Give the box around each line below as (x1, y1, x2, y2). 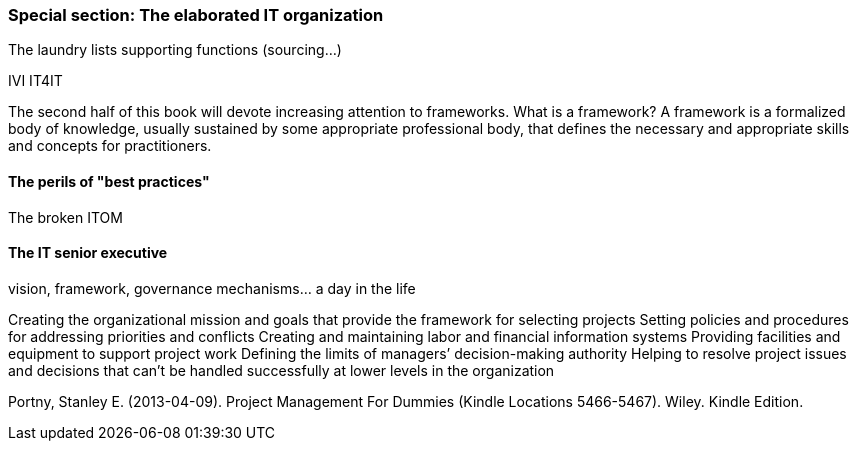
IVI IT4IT (8, 72, 63, 90)
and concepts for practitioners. (8, 137, 212, 155)
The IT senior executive (8, 244, 168, 262)
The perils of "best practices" (8, 172, 210, 190)
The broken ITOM (8, 208, 123, 226)
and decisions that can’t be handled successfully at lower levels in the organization (8, 361, 555, 379)
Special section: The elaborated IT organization (8, 5, 384, 25)
